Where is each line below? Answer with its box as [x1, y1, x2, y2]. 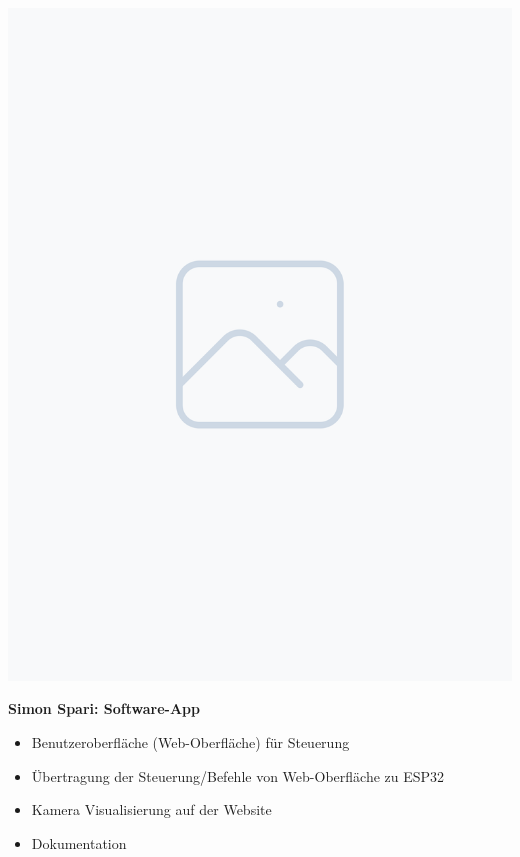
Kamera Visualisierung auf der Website [31, 799, 272, 820]
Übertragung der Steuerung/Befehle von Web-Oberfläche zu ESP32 [31, 765, 445, 786]
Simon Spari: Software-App [8, 698, 200, 719]
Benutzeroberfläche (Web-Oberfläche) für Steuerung [31, 732, 350, 753]
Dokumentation [31, 832, 127, 853]
